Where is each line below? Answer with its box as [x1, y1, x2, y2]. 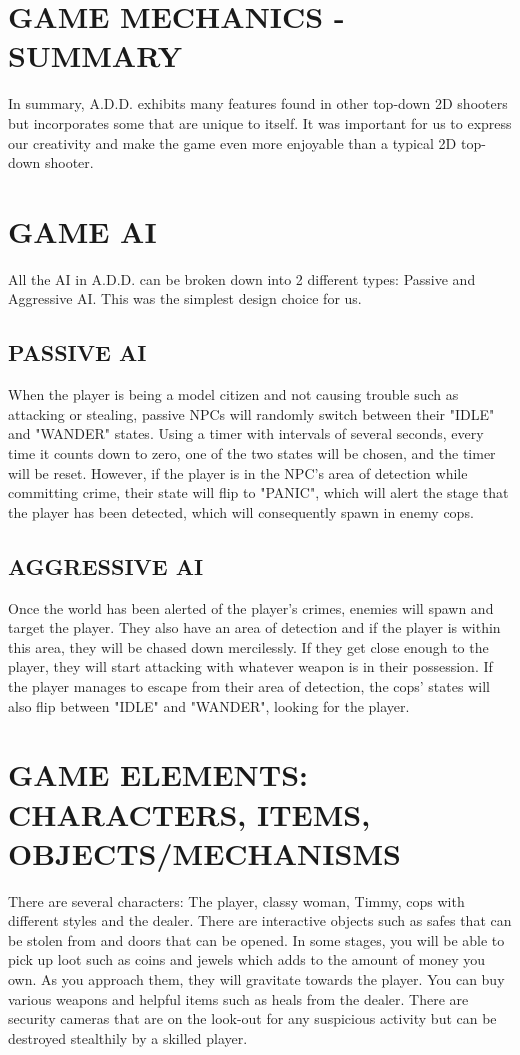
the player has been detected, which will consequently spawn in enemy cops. [8, 501, 474, 522]
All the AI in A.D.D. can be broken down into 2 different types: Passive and [8, 268, 476, 289]
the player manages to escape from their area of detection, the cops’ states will [8, 675, 490, 696]
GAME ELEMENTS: [8, 754, 308, 795]
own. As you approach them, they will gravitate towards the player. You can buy [8, 969, 505, 989]
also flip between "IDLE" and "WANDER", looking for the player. [8, 695, 410, 716]
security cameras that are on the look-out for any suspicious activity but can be [8, 1008, 497, 1029]
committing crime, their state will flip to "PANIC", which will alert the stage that [8, 482, 509, 503]
